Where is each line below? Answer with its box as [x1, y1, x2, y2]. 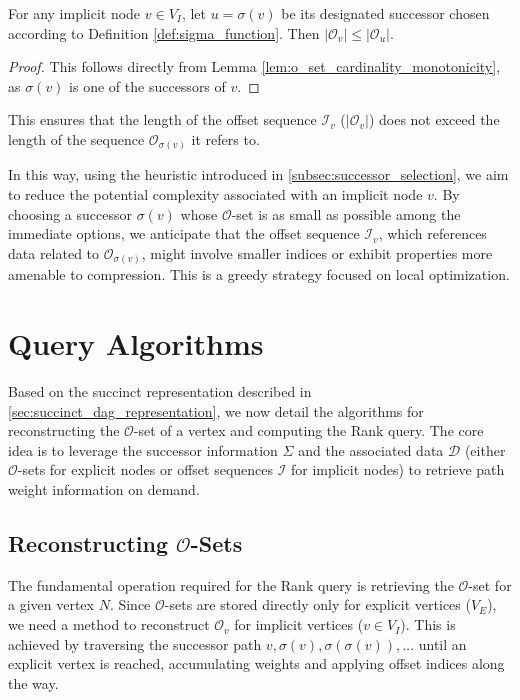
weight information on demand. [8, 479, 200, 500]
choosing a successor [8, 203, 132, 224]
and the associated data [298, 439, 444, 460]
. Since [109, 594, 151, 615]
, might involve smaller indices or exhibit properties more [141, 242, 493, 263]
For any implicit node [8, 3, 141, 23]
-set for [468, 574, 512, 595]
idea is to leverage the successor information [8, 439, 278, 460]
